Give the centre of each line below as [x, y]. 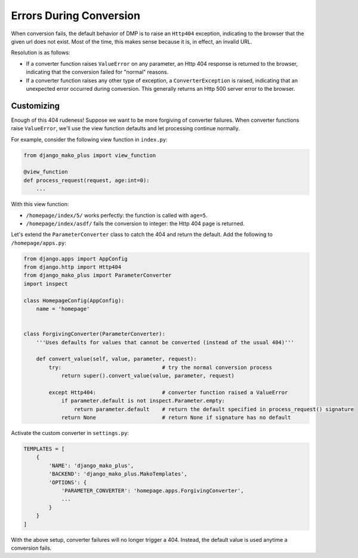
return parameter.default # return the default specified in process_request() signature [214, 409]
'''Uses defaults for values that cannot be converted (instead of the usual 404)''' [165, 342]
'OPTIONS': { [68, 482]
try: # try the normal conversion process [161, 367]
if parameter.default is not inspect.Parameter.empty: [143, 401]
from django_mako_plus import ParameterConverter [98, 275]
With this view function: [40, 204]
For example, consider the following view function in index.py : [89, 139]
